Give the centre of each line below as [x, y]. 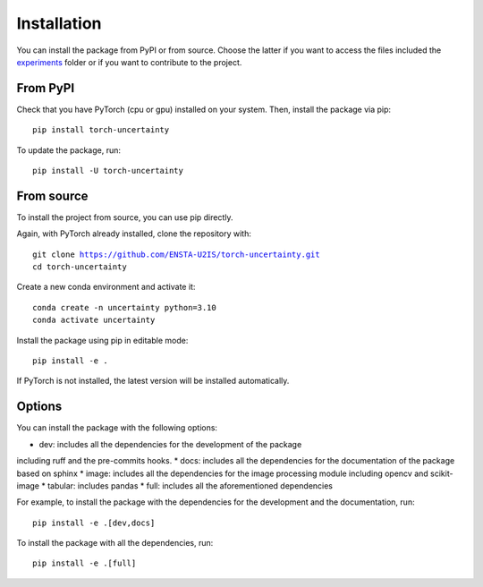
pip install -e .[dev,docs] [94, 523]
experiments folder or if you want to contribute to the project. [129, 62]
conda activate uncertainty [94, 320]
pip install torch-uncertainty [101, 130]
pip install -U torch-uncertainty [108, 171]
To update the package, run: [68, 150]
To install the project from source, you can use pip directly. [125, 217]
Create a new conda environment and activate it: [106, 287]
